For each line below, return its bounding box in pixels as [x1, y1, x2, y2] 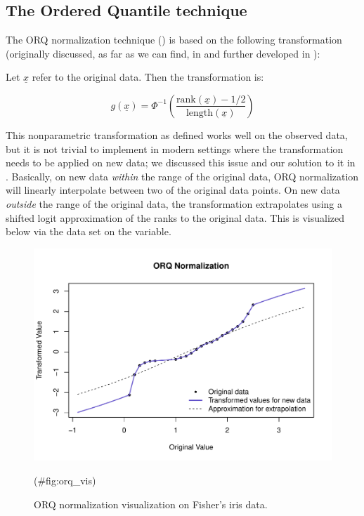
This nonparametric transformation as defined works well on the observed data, [6, 127, 348, 142]
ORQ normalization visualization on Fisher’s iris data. [34, 496, 268, 511]
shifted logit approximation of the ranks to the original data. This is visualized [6, 210, 344, 225]
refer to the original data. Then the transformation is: [32, 70, 264, 84]
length [186, 107, 214, 118]
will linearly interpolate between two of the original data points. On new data [6, 183, 340, 197]
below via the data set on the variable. [6, 224, 171, 239]
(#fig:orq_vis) [34, 473, 96, 487]
